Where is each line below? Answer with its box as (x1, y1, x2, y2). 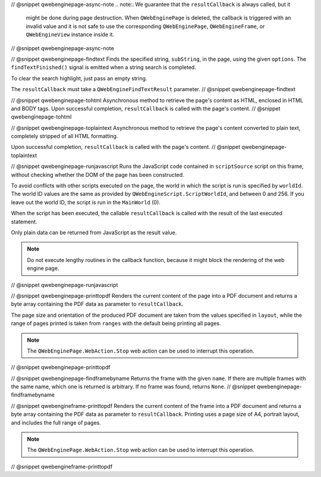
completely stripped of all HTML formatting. (11, 133, 118, 140)
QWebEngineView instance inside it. (26, 31, 115, 38)
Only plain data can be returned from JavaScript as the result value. (11, 229, 177, 236)
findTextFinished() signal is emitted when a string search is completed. (11, 64, 196, 71)
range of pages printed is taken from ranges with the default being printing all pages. (11, 320, 221, 327)
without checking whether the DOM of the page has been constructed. (11, 171, 184, 178)
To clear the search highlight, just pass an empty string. (11, 74, 147, 82)
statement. (11, 218, 37, 225)
